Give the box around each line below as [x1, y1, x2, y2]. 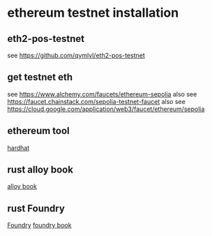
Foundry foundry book [7, 221, 72, 230]
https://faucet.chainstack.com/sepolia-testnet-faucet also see [7, 97, 186, 105]
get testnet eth [7, 71, 73, 83]
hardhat [7, 143, 30, 152]
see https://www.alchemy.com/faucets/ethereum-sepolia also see [7, 89, 197, 98]
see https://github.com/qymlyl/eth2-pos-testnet [7, 51, 145, 59]
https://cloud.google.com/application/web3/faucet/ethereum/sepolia [7, 105, 205, 113]
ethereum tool [7, 125, 70, 137]
